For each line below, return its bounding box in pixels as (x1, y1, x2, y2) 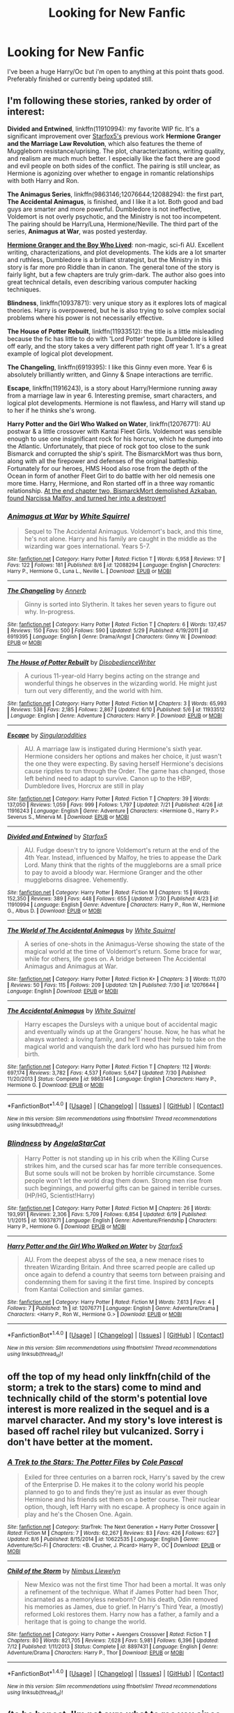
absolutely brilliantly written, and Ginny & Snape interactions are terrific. (7, 370, 214, 379)
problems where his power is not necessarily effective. (7, 313, 164, 322)
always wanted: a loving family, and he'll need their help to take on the (24, 1035, 226, 1044)
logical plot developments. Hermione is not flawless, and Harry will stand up (7, 398, 226, 407)
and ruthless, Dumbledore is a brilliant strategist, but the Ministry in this (7, 255, 212, 263)
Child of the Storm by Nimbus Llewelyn (7, 1567, 120, 1575)
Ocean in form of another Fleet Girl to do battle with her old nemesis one (7, 472, 216, 480)
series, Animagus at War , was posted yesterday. (7, 227, 148, 235)
